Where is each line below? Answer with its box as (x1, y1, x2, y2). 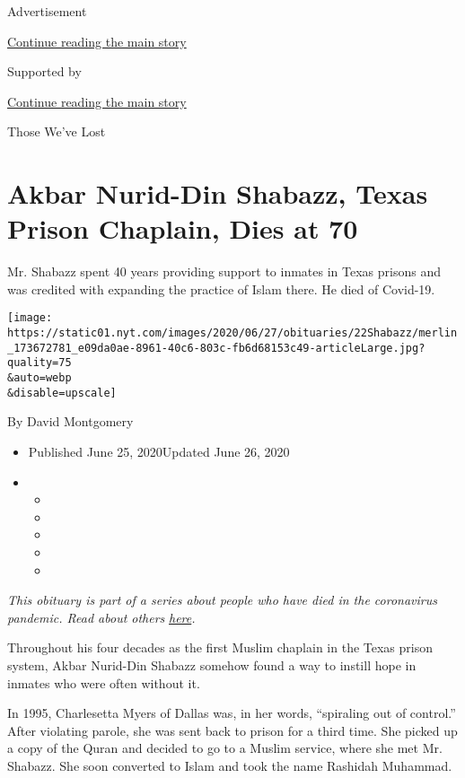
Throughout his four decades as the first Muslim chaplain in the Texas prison (7, 638, 433, 657)
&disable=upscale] (7, 386, 117, 399)
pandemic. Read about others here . (7, 608, 196, 626)
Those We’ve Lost (7, 122, 106, 141)
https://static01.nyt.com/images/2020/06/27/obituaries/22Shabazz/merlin (7, 327, 458, 340)
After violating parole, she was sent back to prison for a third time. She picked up (7, 721, 458, 739)
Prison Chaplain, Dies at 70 (7, 210, 358, 247)
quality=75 (7, 356, 72, 370)
